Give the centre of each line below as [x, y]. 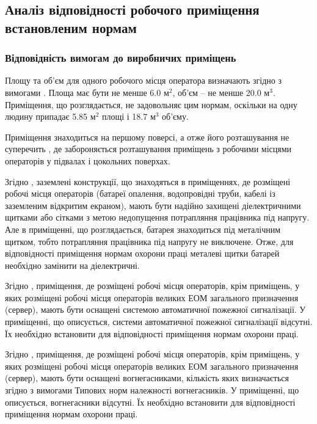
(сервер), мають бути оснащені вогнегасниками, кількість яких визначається [147, 378]
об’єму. [175, 116]
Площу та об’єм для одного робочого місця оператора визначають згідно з [143, 80]
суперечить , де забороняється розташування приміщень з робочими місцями [148, 149]
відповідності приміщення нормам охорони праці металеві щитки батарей [142, 253]
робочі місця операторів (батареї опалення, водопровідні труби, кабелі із [140, 193]
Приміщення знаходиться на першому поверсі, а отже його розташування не [147, 137]
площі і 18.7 [125, 116]
